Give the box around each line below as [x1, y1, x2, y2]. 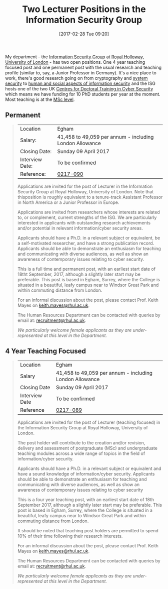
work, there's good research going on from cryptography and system [5, 75, 148, 81]
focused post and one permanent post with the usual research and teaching [5, 64, 161, 70]
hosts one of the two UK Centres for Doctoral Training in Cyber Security [5, 85, 153, 91]
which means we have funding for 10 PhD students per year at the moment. [5, 91, 161, 97]
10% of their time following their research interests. [17, 533, 123, 539]
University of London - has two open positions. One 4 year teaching [5, 59, 145, 65]
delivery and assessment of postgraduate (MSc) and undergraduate [17, 445, 157, 451]
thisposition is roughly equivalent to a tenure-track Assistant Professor [17, 194, 163, 200]
